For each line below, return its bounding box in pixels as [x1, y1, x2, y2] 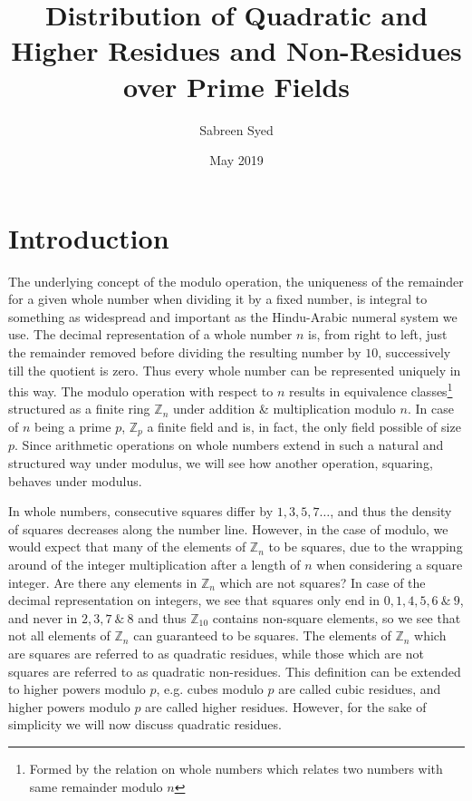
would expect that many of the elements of [8, 537, 246, 556]
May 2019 [209, 151, 264, 170]
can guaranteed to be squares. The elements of [133, 626, 391, 645]
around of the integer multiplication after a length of [8, 555, 301, 574]
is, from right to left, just [308, 325, 448, 344]
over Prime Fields [122, 67, 351, 104]
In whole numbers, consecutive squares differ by [8, 502, 274, 521]
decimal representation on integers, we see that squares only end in [8, 591, 380, 610]
